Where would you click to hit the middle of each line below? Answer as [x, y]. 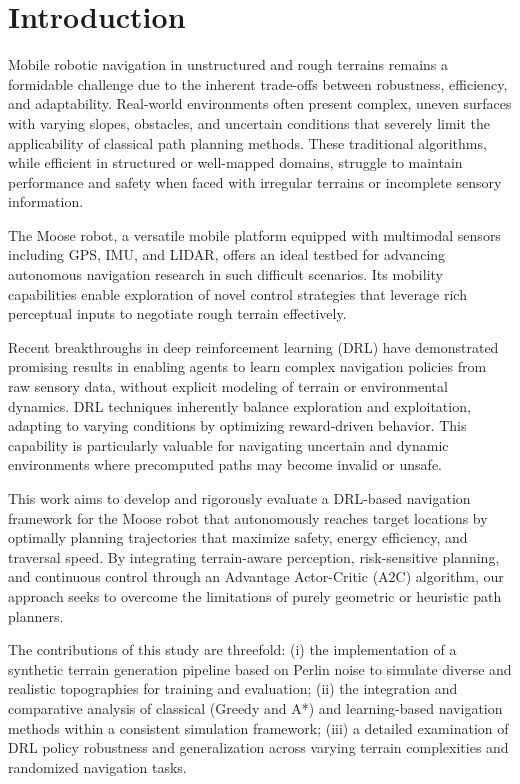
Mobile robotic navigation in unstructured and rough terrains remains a [228, 64]
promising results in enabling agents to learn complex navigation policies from [247, 366]
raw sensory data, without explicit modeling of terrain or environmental [228, 386]
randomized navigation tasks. [97, 766]
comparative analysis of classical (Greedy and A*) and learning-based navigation [255, 707]
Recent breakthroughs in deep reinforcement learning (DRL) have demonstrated [253, 346]
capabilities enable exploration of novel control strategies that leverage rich [237, 293]
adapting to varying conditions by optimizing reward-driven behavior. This [237, 425]
